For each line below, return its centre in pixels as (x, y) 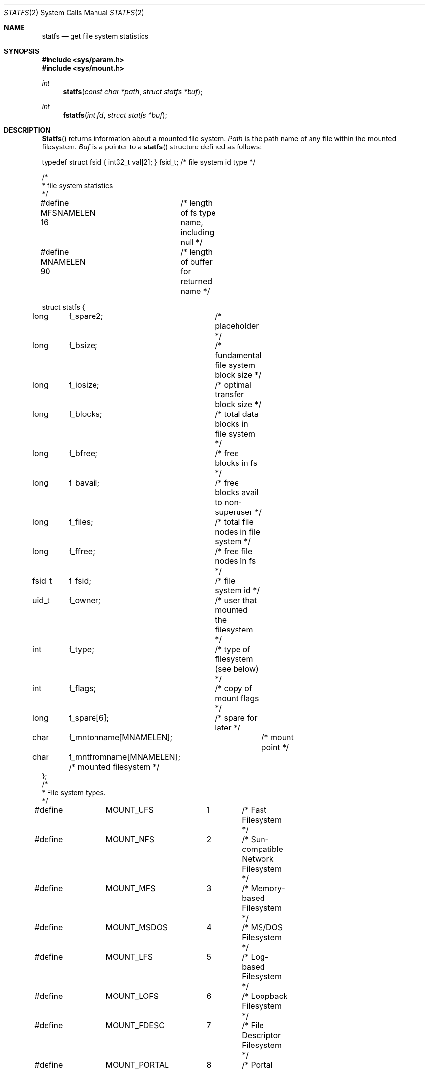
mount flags (237, 698)
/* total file (234, 522)
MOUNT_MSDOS (137, 927)
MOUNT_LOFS (132, 996)
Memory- (268, 888)
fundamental (238, 355)
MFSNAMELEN (68, 213)
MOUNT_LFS (129, 957)
